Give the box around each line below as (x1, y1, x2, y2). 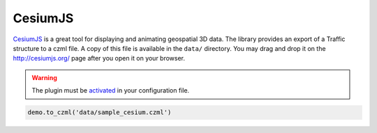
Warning (31, 73, 57, 81)
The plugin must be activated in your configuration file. (31, 86, 190, 95)
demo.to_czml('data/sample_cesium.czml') (27, 109, 172, 116)
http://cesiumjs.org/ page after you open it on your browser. (13, 54, 185, 63)
